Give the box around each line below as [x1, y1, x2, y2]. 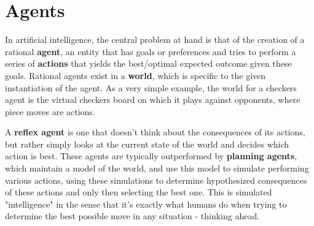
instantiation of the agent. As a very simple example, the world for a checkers [5, 81, 297, 94]
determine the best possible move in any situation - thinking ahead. [5, 209, 260, 222]
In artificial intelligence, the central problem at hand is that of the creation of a [5, 33, 305, 46]
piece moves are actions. [5, 105, 95, 118]
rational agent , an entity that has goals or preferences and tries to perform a [5, 45, 296, 58]
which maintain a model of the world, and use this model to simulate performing [5, 162, 309, 175]
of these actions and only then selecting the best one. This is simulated [5, 186, 272, 198]
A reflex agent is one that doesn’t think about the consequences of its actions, [5, 126, 305, 138]
